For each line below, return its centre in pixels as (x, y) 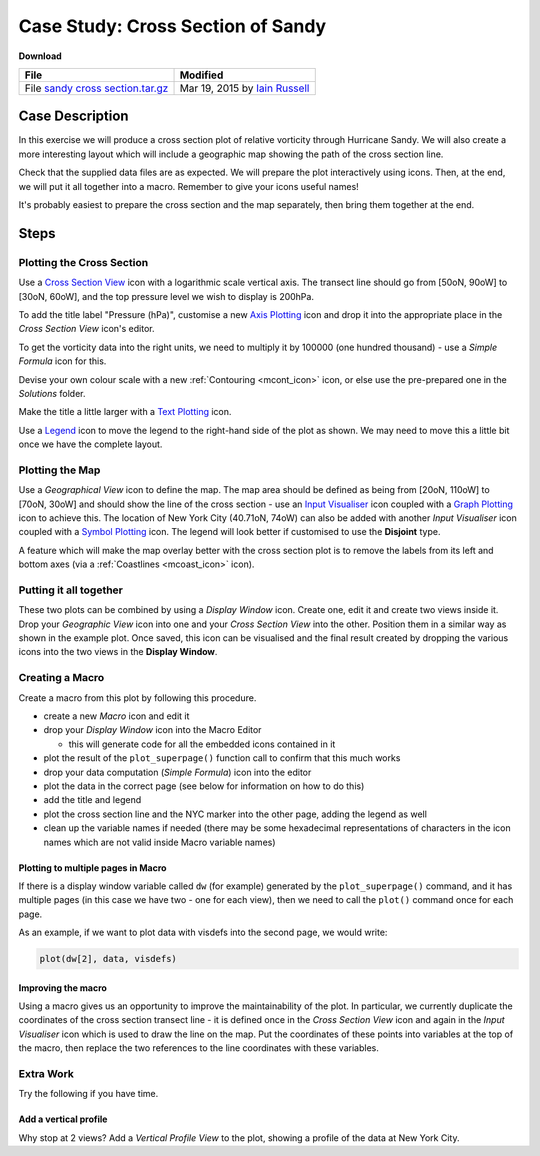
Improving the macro (62, 987)
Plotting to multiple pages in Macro (92, 867)
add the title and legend (92, 800)
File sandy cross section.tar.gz (96, 88)
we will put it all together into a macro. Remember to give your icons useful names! (188, 186)
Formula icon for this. (62, 361)
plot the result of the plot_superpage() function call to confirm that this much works (222, 758)
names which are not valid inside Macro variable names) (159, 842)
